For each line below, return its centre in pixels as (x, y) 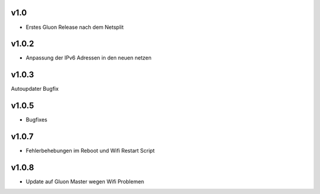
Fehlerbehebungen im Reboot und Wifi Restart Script (90, 151)
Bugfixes (36, 120)
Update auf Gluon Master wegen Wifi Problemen (85, 182)
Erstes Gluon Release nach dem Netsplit (75, 27)
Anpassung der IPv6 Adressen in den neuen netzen (89, 58)
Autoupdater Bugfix (35, 89)
